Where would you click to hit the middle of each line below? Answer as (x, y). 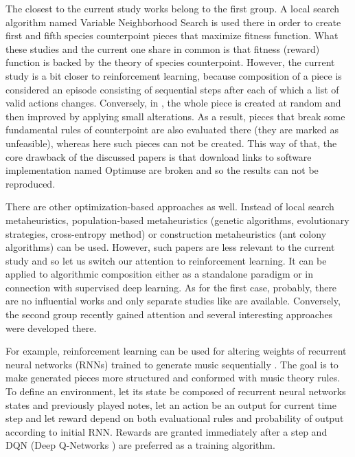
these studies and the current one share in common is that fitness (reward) (163, 48)
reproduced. (31, 183)
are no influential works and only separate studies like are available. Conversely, (173, 301)
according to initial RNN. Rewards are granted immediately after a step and (167, 431)
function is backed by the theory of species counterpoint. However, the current (170, 62)
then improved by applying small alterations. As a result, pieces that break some (175, 116)
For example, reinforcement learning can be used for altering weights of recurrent (176, 351)
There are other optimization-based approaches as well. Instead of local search (170, 207)
